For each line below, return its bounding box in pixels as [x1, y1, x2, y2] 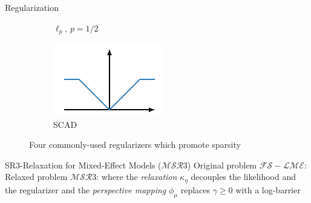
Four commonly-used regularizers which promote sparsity [29, 138, 241, 151]
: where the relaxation [96, 170, 177, 183]
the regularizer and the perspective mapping [5, 183, 166, 196]
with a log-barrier [235, 183, 301, 196]
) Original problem [187, 158, 257, 171]
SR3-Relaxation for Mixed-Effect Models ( [5, 158, 162, 171]
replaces [180, 183, 211, 196]
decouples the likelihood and [191, 170, 296, 183]
